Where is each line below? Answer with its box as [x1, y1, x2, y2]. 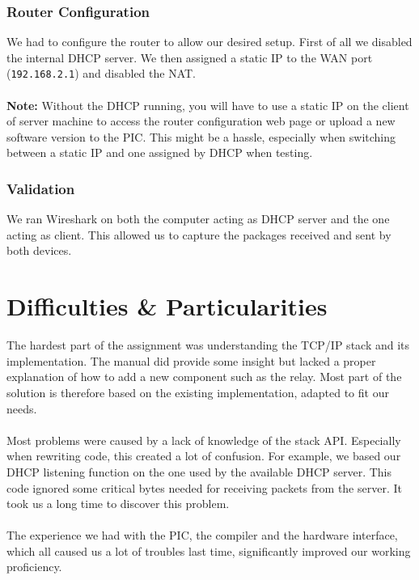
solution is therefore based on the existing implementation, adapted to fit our [6, 383, 389, 400]
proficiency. [6, 558, 62, 575]
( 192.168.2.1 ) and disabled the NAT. [6, 65, 197, 82]
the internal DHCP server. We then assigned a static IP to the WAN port [6, 49, 373, 66]
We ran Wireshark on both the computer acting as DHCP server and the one [6, 210, 390, 227]
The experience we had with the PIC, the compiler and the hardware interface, [6, 527, 398, 544]
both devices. [6, 242, 72, 259]
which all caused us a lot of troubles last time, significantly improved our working [6, 542, 411, 559]
